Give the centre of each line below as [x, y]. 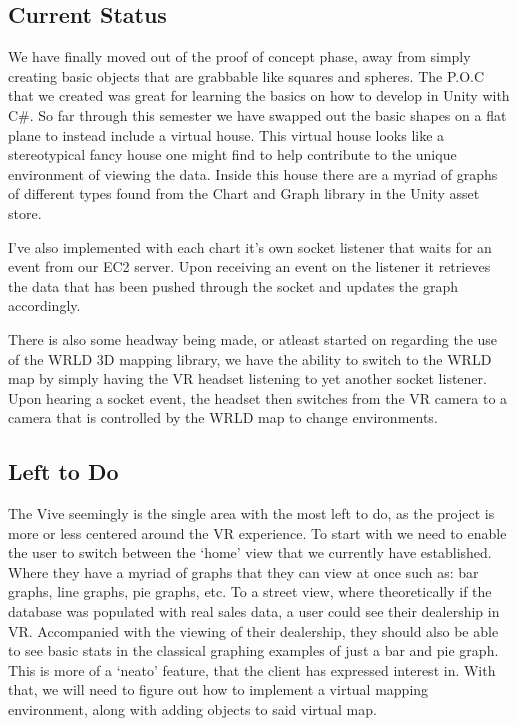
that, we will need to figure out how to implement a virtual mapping [218, 689]
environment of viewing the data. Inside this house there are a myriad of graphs [253, 173]
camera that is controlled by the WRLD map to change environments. [223, 417]
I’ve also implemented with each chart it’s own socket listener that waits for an [250, 246]
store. [25, 212]
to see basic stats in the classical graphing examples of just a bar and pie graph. [253, 650]
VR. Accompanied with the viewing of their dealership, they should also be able [253, 630]
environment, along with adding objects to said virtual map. [192, 709]
